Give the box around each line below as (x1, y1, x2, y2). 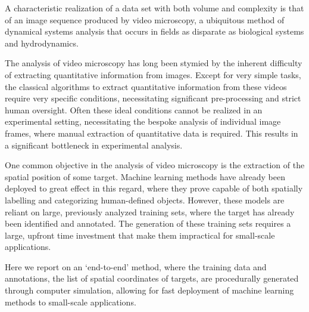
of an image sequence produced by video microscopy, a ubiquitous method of (5, 13, 285, 26)
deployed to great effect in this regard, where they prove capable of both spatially (5, 182, 303, 194)
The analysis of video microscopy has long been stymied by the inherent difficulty (5, 57, 302, 69)
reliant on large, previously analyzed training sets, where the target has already (5, 205, 295, 218)
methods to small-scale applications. (5, 295, 136, 308)
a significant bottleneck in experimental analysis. (5, 138, 183, 151)
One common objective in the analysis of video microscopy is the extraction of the (5, 159, 305, 171)
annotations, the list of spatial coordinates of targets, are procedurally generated (5, 272, 299, 285)
